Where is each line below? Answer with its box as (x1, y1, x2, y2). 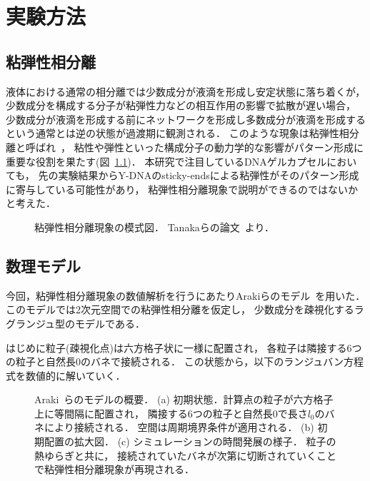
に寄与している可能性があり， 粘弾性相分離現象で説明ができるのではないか (6, 181, 358, 196)
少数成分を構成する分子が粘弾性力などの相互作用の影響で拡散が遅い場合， (6, 98, 356, 113)
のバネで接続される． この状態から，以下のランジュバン (81, 354, 344, 369)
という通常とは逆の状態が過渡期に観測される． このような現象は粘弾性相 (6, 126, 349, 141)
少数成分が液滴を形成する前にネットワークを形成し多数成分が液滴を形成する (6, 111, 366, 126)
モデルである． (75, 315, 145, 330)
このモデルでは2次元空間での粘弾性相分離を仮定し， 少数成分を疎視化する (6, 302, 354, 317)
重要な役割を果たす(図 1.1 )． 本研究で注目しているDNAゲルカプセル (6, 153, 327, 168)
